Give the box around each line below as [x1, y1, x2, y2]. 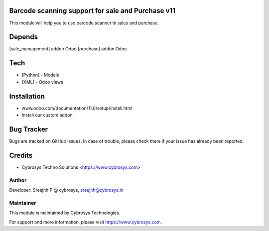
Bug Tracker [9, 125, 48, 133]
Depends [9, 33, 38, 41]
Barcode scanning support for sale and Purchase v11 [9, 6, 175, 15]
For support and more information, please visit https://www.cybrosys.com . [9, 219, 162, 225]
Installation [9, 92, 45, 101]
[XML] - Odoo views [21, 79, 63, 85]
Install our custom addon [21, 112, 73, 118]
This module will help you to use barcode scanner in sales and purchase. [9, 20, 159, 26]
